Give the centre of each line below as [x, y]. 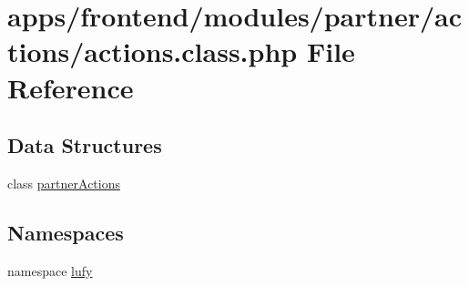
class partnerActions [64, 183]
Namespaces [66, 232]
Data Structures [85, 145]
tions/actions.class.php [153, 51]
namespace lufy [50, 270]
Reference [71, 87]
